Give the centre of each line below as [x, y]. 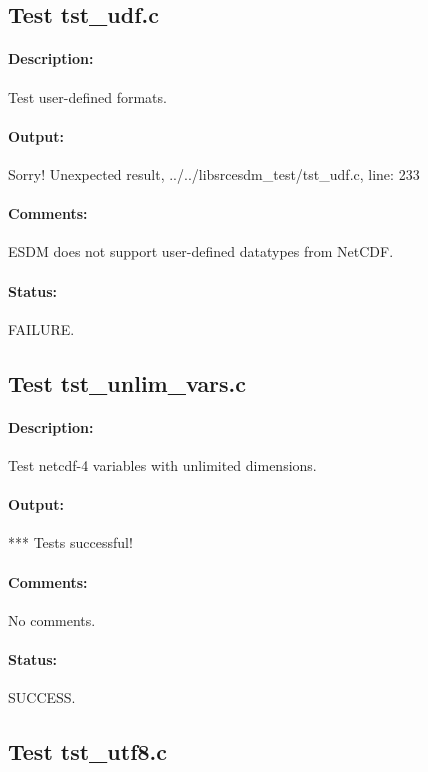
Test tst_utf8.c [88, 751]
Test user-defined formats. [87, 96]
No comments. [52, 619]
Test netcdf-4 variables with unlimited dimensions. [162, 464]
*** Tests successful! [70, 542]
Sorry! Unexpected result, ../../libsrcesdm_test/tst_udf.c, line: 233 [214, 173]
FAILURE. [41, 328]
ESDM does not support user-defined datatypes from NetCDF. [201, 251]
